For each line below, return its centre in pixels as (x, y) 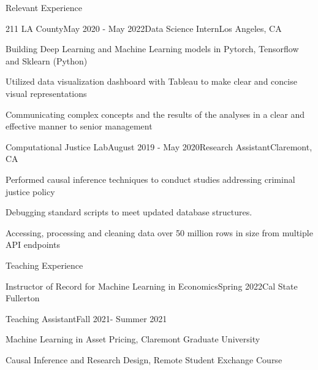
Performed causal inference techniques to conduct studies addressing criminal (150, 179)
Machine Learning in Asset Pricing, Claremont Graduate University (133, 339)
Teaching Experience (44, 265)
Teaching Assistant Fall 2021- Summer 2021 (86, 318)
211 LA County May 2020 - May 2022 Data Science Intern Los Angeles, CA (144, 28)
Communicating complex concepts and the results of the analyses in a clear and (155, 114)
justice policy (30, 191)
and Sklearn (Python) (47, 60)
